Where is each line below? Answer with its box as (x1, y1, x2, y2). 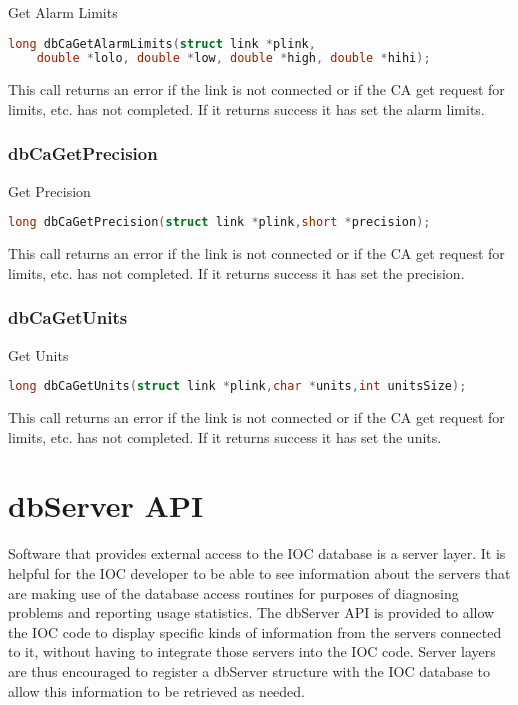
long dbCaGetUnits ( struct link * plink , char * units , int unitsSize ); (8, 379, 467, 394)
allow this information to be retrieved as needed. (8, 680, 305, 701)
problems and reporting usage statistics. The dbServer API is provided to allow (8, 602, 495, 623)
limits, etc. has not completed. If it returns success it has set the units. (8, 426, 442, 447)
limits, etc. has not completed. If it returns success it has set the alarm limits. (8, 98, 485, 119)
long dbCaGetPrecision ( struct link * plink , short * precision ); (8, 215, 431, 230)
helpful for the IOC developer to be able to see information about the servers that (8, 563, 511, 583)
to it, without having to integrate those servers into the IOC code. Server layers (8, 641, 496, 662)
